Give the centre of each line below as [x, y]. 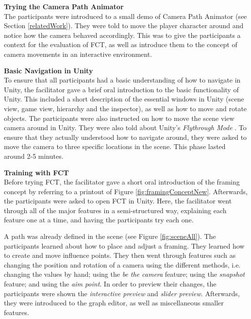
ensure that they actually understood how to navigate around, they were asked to [125, 137]
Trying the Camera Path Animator [64, 6]
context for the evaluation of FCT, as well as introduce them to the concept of [121, 44]
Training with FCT [36, 172]
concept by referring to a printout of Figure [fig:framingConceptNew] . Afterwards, [126, 191]
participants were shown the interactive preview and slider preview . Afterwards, [122, 293]
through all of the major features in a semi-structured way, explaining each [115, 210]
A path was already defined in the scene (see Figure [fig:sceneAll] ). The [110, 236]
